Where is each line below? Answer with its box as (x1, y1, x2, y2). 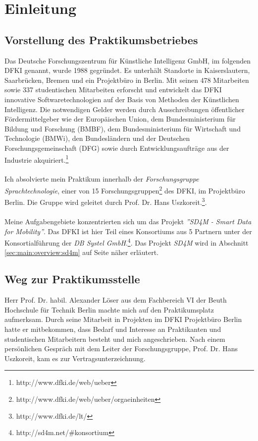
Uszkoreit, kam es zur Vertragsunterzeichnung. (4, 353, 146, 363)
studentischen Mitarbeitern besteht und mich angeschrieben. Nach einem (4, 333, 225, 344)
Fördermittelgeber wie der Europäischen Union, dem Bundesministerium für (4, 114, 236, 124)
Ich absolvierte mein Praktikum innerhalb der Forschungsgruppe (4, 174, 199, 184)
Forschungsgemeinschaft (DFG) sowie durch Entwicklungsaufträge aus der (4, 142, 229, 153)
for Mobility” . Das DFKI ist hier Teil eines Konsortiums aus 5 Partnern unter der (4, 226, 252, 236)
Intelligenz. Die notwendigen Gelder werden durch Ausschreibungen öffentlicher (4, 104, 245, 114)
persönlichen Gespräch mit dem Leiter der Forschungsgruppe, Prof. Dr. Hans (4, 343, 238, 354)
